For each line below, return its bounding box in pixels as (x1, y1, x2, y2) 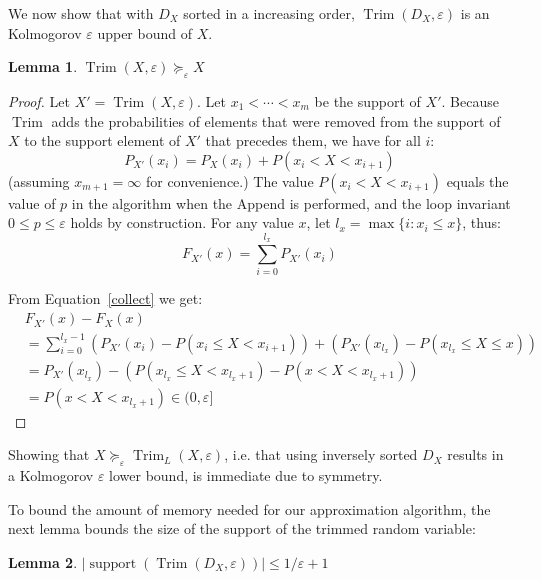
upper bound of (97, 22, 192, 43)
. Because (441, 90, 499, 111)
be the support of (314, 90, 421, 111)
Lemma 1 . (8, 56, 78, 77)
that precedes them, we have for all (205, 130, 421, 151)
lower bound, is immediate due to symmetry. (109, 465, 383, 486)
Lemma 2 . (8, 551, 78, 572)
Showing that (8, 444, 90, 465)
